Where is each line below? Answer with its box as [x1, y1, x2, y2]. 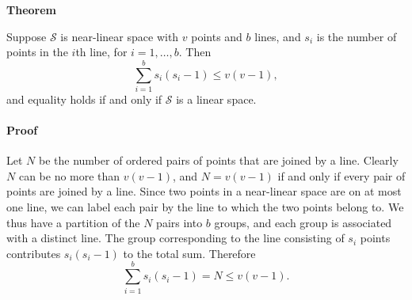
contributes [6, 245, 61, 261]
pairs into [156, 214, 203, 230]
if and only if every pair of [277, 167, 406, 184]
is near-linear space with [60, 28, 179, 44]
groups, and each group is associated [214, 214, 392, 230]
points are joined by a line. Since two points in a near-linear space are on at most [6, 183, 402, 199]
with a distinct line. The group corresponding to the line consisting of [6, 230, 345, 246]
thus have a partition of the [6, 214, 140, 230]
